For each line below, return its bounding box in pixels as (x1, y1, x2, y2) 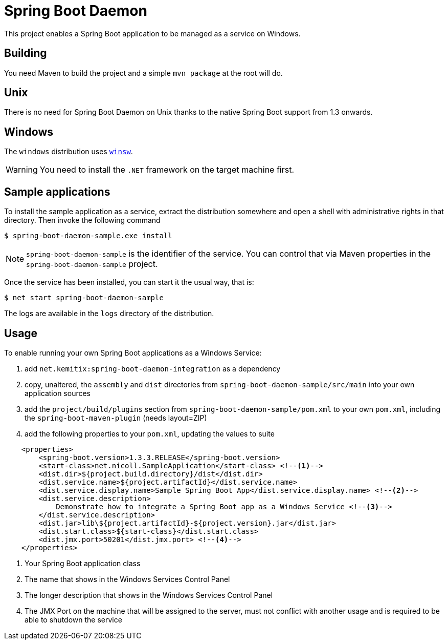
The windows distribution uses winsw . (4, 147, 133, 156)
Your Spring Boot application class (25, 558, 141, 568)
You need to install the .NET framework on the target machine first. (39, 164, 295, 175)
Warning (6, 164, 38, 175)
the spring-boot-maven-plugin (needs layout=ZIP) (25, 413, 207, 422)
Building (4, 47, 47, 60)
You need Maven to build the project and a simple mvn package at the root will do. (4, 68, 283, 77)
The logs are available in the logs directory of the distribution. (4, 309, 214, 318)
